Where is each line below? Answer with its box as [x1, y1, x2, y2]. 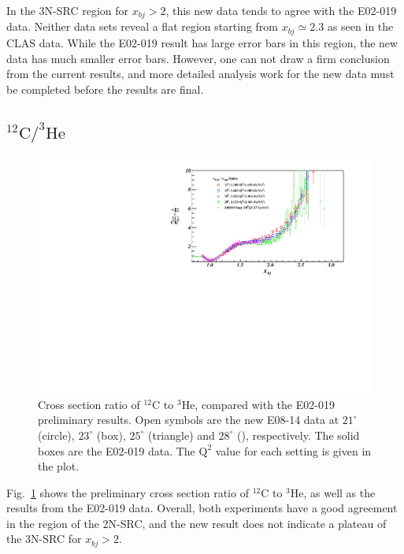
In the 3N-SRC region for [6, 2, 129, 18]
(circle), [38, 426, 75, 443]
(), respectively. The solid [236, 426, 360, 443]
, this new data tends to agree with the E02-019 [165, 2, 397, 18]
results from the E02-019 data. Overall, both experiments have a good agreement [6, 500, 398, 516]
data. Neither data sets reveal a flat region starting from [6, 18, 278, 35]
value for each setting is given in [215, 442, 372, 459]
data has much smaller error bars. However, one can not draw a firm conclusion [6, 50, 390, 66]
